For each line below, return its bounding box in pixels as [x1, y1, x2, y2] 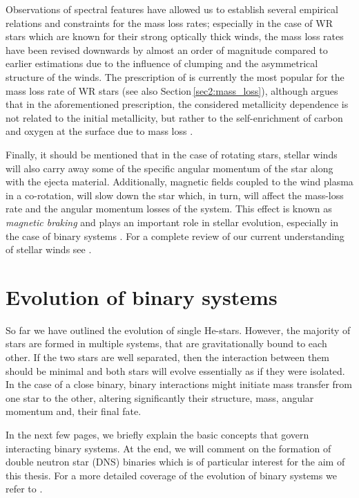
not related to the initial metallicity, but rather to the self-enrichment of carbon [6, 110, 343, 124]
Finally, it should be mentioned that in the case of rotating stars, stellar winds [6, 147, 338, 161]
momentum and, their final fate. [6, 404, 142, 418]
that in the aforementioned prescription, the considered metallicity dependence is [6, 97, 349, 111]
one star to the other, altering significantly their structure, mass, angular [6, 390, 314, 405]
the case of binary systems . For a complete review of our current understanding [6, 228, 345, 243]
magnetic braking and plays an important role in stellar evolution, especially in [6, 214, 338, 229]
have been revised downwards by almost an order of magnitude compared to [6, 42, 328, 57]
